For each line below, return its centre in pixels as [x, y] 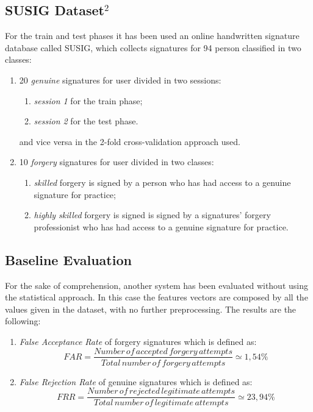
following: [23, 321]
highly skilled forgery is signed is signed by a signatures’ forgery [152, 215]
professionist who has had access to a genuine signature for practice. [161, 226]
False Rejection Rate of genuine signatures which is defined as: [136, 381]
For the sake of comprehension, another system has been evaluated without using [156, 285]
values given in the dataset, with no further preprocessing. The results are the [151, 309]
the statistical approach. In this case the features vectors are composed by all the [156, 297]
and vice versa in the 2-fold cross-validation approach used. [130, 141]
